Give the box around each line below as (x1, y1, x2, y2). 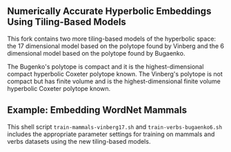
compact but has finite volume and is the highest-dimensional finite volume (7, 77, 221, 85)
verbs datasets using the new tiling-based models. (7, 137, 151, 145)
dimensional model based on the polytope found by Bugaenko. (7, 49, 185, 57)
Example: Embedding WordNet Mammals (7, 105, 188, 116)
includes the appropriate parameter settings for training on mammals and (7, 130, 215, 138)
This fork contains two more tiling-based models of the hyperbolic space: (7, 34, 216, 43)
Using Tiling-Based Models (7, 17, 126, 28)
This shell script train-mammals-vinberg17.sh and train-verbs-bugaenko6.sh (7, 122, 223, 131)
